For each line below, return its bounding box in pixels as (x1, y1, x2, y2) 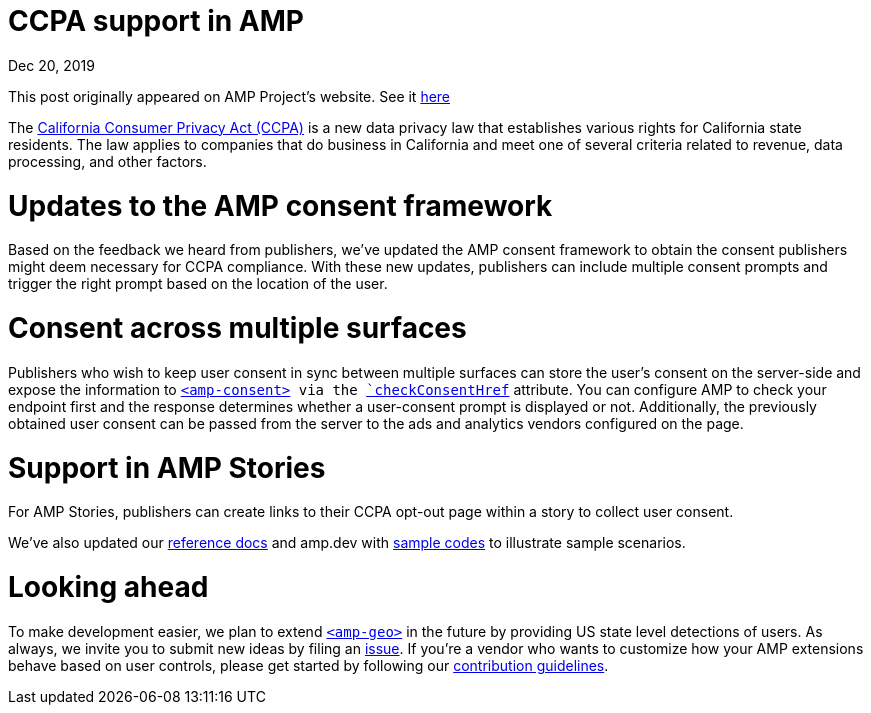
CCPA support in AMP (8, 4, 304, 38)
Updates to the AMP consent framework (8, 188, 553, 223)
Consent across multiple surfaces (8, 311, 467, 345)
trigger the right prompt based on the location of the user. (8, 275, 388, 293)
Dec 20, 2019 (8, 56, 95, 74)
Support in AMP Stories (8, 450, 326, 485)
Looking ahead (8, 570, 209, 604)
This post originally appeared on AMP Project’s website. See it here (8, 87, 451, 105)
